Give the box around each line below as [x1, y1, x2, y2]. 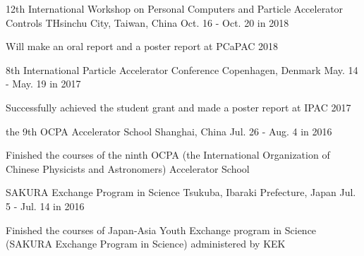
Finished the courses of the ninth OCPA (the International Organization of [6, 147, 330, 162]
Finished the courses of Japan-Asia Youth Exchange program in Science [6, 222, 317, 237]
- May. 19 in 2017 [6, 76, 81, 91]
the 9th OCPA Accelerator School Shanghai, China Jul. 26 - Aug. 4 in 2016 [6, 123, 332, 138]
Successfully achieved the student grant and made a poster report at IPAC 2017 [6, 99, 351, 114]
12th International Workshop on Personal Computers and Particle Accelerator [6, 1, 344, 16]
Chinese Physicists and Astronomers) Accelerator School [6, 161, 250, 176]
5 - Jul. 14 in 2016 [6, 198, 85, 213]
